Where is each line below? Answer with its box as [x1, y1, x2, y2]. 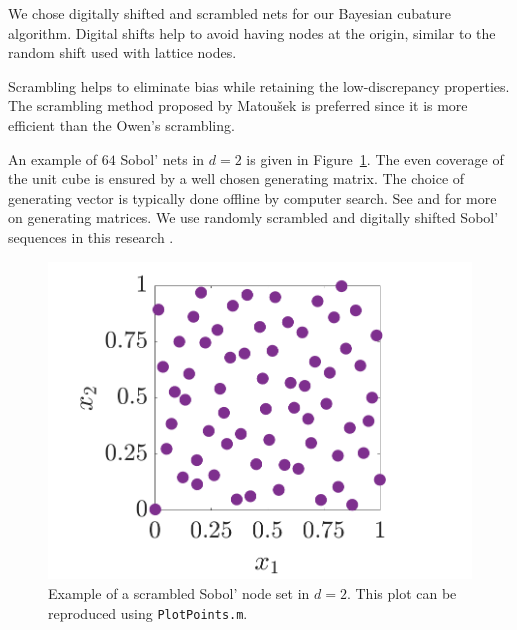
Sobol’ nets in [120, 148, 205, 169]
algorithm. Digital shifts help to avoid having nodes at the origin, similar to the [8, 22, 496, 43]
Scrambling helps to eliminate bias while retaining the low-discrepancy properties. [8, 75, 510, 96]
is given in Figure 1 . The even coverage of [246, 148, 504, 169]
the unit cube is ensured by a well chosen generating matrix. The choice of [8, 168, 465, 189]
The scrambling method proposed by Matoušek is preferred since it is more [8, 95, 468, 116]
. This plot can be [346, 583, 457, 603]
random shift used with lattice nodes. [8, 42, 237, 63]
